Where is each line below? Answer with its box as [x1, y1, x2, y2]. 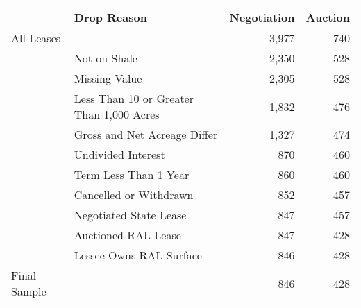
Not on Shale [74, 50, 137, 66]
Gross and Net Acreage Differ [74, 126, 218, 142]
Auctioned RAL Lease [74, 227, 181, 243]
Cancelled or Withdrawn [74, 187, 194, 203]
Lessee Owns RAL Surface [74, 247, 202, 263]
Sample [11, 283, 47, 299]
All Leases [11, 30, 61, 46]
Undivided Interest [74, 146, 165, 162]
